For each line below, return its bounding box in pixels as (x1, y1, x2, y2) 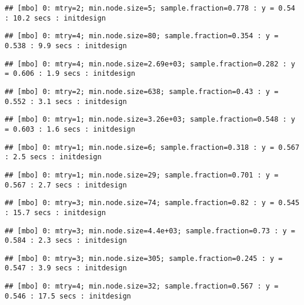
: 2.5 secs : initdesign (5, 153, 102, 162)
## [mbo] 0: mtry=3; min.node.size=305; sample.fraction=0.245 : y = (5, 254, 283, 263)
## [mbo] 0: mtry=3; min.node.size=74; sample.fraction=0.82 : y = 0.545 (5, 199, 300, 207)
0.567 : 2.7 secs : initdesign (5, 180, 127, 189)
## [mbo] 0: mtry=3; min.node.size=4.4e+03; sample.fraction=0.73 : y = (5, 226, 295, 235)
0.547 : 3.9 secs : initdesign (5, 264, 127, 273)
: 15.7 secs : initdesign (5, 208, 106, 217)
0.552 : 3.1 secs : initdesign (5, 97, 127, 106)
